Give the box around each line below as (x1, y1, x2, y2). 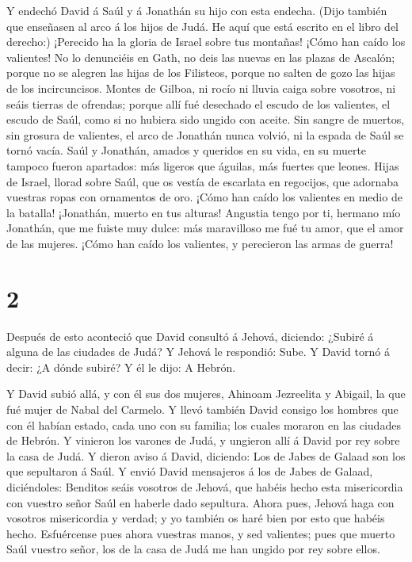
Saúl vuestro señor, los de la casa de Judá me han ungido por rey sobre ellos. (6, 541, 380, 557)
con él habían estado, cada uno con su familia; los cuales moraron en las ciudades (6, 416, 401, 433)
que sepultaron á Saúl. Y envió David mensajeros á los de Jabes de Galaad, (6, 463, 373, 480)
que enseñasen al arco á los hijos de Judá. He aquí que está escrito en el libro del (6, 17, 399, 34)
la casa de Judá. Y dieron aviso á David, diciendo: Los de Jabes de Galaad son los (6, 447, 406, 464)
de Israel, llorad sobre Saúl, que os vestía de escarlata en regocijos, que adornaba (6, 173, 399, 189)
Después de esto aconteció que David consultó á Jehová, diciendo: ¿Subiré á (6, 327, 374, 344)
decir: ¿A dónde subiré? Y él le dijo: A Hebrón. (6, 358, 236, 375)
